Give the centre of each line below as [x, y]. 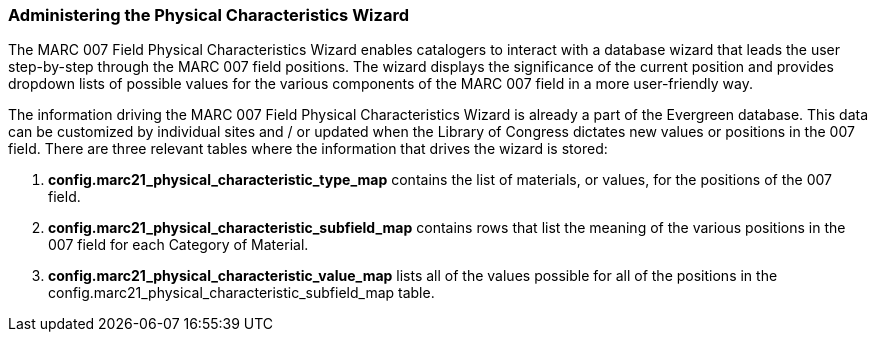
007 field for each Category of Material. [178, 245]
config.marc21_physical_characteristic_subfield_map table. [241, 293]
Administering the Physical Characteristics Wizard [208, 15]
